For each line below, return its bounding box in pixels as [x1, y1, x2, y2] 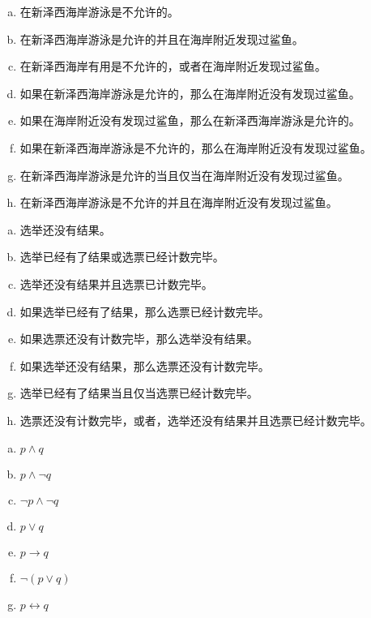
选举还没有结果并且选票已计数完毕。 [19, 275, 213, 292]
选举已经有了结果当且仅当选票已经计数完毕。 [19, 384, 258, 401]
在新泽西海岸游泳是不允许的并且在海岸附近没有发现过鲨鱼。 [19, 194, 338, 211]
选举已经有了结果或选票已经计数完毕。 [19, 248, 224, 265]
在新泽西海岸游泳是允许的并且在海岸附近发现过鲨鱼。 [19, 30, 304, 47]
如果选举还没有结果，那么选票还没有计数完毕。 [19, 357, 270, 374]
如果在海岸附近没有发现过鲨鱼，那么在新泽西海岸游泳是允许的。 [19, 112, 360, 129]
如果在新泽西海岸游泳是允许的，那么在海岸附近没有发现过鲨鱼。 [19, 84, 360, 101]
